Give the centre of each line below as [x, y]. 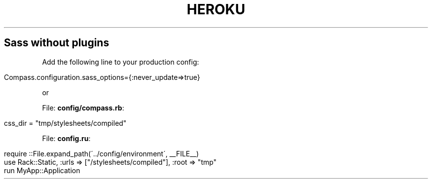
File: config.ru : [66, 138]
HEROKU [216, 9]
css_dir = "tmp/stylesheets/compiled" [65, 123]
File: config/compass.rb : [83, 108]
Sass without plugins [57, 43]
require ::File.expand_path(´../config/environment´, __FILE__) [102, 153]
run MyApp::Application [42, 170]
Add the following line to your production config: [121, 62]
